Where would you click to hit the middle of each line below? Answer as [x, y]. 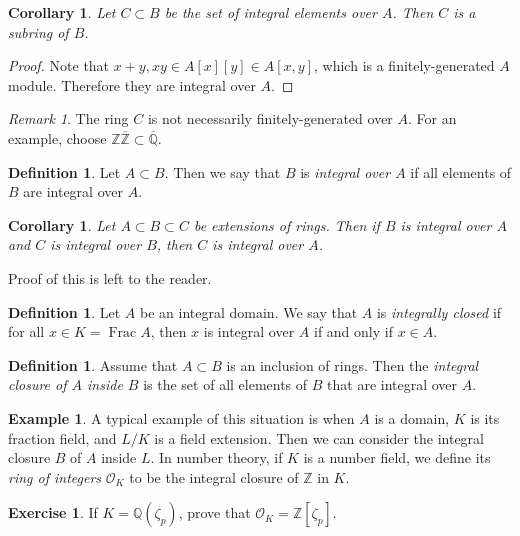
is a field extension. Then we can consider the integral [319, 437]
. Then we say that [222, 171]
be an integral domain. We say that [249, 311]
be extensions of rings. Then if [286, 224]
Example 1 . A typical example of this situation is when [181, 417]
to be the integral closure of [214, 476]
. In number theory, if [216, 457]
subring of [38, 31]
